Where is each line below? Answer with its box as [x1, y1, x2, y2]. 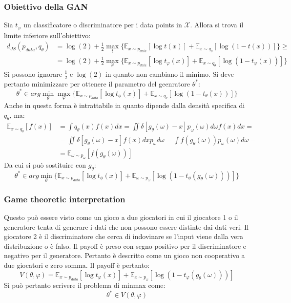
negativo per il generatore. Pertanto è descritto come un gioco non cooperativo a [4, 250, 245, 260]
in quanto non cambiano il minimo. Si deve [105, 68, 234, 79]
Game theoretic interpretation [4, 193, 125, 205]
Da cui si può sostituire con [4, 160, 86, 170]
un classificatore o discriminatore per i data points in [23, 20, 182, 30]
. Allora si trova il [190, 20, 244, 30]
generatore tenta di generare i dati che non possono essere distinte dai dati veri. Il [4, 221, 249, 232]
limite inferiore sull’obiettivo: [4, 30, 91, 40]
